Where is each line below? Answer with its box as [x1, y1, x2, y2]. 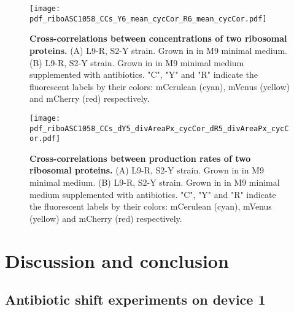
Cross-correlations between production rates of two [29, 151, 251, 164]
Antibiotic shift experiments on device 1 [5, 290, 266, 309]
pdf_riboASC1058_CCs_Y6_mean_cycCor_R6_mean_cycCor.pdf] [29, 14, 267, 23]
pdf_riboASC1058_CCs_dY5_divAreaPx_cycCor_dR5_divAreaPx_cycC [29, 124, 289, 133]
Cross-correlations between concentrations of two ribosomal [29, 32, 287, 45]
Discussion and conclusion [5, 248, 229, 273]
